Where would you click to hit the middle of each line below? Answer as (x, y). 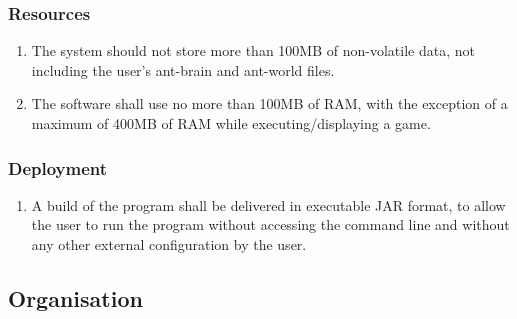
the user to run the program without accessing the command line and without (270, 224)
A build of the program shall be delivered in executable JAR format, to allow (268, 204)
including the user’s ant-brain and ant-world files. (183, 69)
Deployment (58, 167)
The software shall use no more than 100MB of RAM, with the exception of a (269, 103)
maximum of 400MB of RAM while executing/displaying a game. (231, 123)
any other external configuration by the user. (169, 244)
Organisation (75, 297)
